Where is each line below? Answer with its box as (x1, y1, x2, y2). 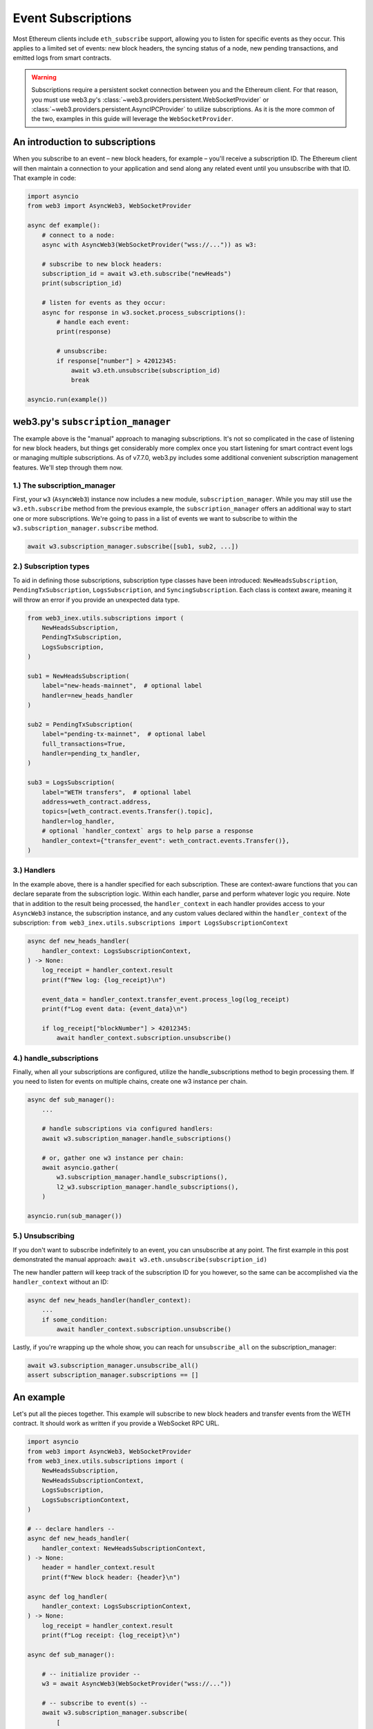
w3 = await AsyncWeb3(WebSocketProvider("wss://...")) (41, 1680, 231, 1688)
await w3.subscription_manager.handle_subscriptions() (41, 1134, 231, 1143)
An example (12, 1391, 66, 1403)
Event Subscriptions (12, 10, 132, 26)
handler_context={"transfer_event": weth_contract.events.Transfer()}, (41, 837, 290, 844)
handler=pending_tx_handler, (41, 750, 141, 757)
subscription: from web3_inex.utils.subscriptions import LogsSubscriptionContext (12, 918, 289, 927)
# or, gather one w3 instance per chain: (41, 1154, 184, 1162)
